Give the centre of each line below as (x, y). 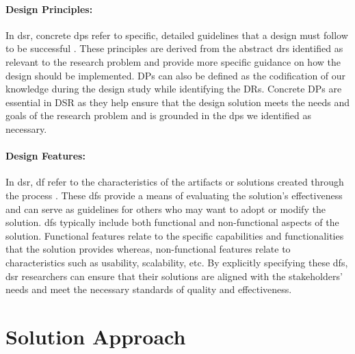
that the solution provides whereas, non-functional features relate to (148, 249)
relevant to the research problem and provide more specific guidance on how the (173, 61)
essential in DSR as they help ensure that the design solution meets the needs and (178, 102)
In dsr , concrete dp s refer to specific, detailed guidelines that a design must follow (177, 35)
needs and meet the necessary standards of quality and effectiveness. (149, 289)
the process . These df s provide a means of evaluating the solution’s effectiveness (174, 195)
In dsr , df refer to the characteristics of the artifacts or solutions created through (175, 182)
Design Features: (45, 156)
